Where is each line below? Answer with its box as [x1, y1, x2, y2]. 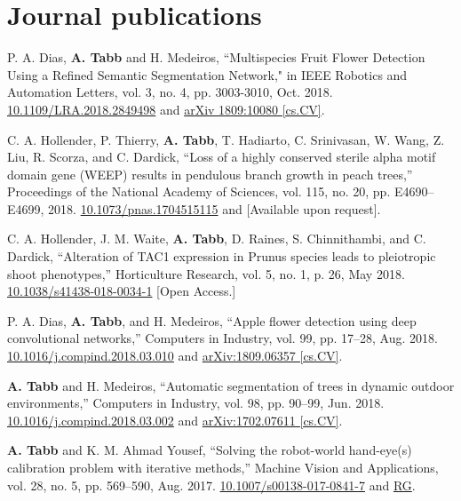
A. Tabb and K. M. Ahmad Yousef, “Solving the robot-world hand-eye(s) [7, 441, 412, 459]
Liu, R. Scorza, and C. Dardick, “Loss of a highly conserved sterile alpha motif [7, 147, 436, 166]
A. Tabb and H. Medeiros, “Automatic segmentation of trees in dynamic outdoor [7, 376, 455, 394]
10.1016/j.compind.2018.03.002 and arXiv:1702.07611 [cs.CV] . [7, 410, 343, 429]
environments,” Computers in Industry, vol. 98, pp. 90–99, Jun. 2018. [7, 394, 385, 412]
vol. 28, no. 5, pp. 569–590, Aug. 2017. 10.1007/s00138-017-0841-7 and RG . [7, 475, 416, 494]
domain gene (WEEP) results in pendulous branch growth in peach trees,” [7, 164, 413, 183]
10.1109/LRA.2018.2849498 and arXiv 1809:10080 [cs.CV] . [7, 99, 325, 118]
